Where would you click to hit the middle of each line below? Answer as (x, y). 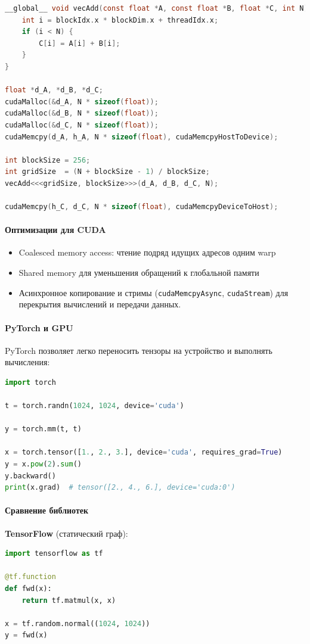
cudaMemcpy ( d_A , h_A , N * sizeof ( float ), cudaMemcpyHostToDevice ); (142, 137)
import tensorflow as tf (54, 554)
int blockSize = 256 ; (48, 160)
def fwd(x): (28, 589)
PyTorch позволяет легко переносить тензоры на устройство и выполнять (139, 350)
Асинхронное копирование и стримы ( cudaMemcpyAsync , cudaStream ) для (154, 292)
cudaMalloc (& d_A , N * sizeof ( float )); (82, 102)
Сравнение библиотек (47, 510)
